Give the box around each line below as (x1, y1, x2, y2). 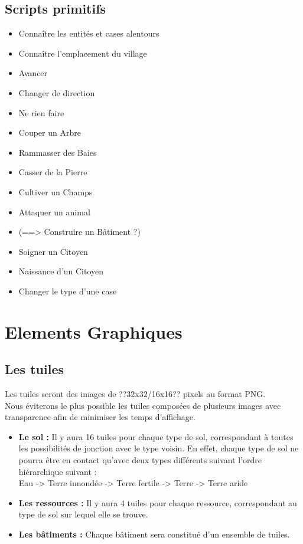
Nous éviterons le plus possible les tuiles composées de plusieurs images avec (5, 399, 281, 411)
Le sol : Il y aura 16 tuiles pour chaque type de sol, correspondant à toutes (18, 430, 294, 443)
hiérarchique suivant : (18, 465, 97, 477)
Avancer (18, 67, 48, 79)
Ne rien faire (18, 106, 64, 119)
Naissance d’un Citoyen (18, 265, 104, 277)
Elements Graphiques (5, 319, 183, 343)
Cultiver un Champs (18, 185, 93, 198)
